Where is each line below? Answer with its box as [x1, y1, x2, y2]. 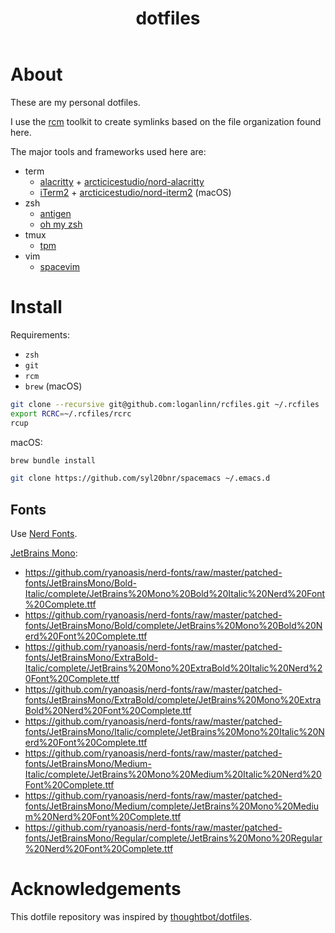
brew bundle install [10, 455, 97, 466]
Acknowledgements [10, 878, 182, 901]
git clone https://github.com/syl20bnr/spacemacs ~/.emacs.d [10, 473, 271, 484]
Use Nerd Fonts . [10, 528, 78, 540]
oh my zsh [39, 218, 83, 230]
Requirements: [10, 328, 70, 341]
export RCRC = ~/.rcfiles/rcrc [10, 408, 132, 419]
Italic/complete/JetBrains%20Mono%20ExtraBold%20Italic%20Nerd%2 [24, 662, 323, 674]
